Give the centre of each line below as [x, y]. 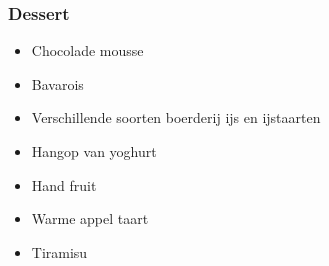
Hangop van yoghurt [94, 151]
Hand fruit [64, 184]
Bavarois [57, 83]
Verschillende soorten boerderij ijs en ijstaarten [176, 117]
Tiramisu [59, 251]
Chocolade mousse [87, 50]
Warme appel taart [90, 218]
